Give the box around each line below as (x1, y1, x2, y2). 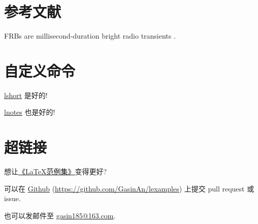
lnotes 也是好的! (4, 107, 55, 117)
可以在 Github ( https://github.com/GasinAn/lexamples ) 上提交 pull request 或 (4, 183, 254, 194)
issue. (4, 193, 21, 204)
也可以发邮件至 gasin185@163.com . (4, 210, 116, 220)
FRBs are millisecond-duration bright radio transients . (4, 30, 176, 41)
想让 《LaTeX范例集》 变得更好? (4, 166, 107, 177)
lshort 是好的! (4, 89, 48, 100)
